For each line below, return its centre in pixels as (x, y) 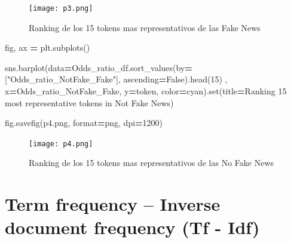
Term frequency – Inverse (113, 204)
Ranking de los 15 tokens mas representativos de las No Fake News (151, 163)
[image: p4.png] (61, 144)
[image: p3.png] (61, 8)
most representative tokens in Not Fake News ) (89, 102)
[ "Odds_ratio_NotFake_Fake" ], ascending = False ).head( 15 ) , (116, 79)
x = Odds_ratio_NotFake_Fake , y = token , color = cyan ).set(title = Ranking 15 (146, 91)
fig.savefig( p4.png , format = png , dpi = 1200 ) (84, 123)
